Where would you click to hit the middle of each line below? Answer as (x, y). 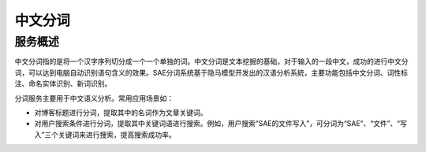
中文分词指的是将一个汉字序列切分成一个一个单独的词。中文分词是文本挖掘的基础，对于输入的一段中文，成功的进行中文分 (211, 61)
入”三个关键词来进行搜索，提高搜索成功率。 (105, 135)
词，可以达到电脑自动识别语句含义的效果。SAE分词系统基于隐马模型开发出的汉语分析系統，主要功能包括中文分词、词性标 (211, 72)
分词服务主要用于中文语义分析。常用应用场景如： (94, 98)
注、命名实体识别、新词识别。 (63, 83)
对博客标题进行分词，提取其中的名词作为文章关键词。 (121, 112)
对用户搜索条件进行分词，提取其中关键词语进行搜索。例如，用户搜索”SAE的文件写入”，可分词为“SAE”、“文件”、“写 (221, 124)
